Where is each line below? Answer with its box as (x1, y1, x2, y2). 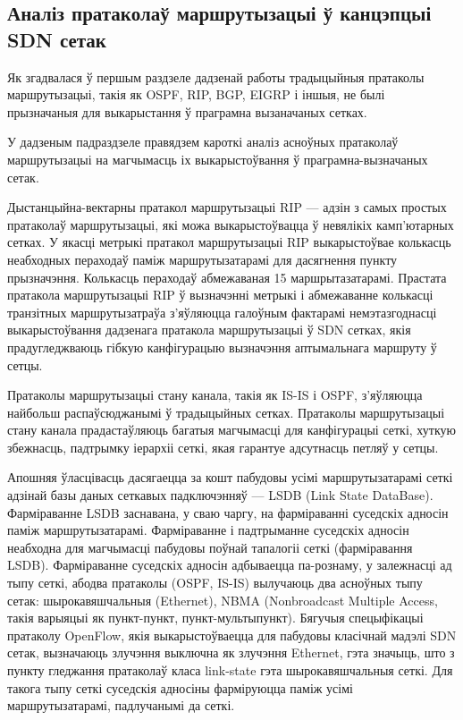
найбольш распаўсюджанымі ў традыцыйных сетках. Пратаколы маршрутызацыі (7, 402, 445, 421)
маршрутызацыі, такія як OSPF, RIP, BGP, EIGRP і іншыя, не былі (7, 85, 385, 104)
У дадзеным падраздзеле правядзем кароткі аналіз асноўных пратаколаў (7, 132, 399, 151)
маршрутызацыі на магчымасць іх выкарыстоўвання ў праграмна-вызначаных (7, 149, 428, 168)
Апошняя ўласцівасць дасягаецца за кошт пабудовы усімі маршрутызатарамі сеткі (7, 468, 453, 487)
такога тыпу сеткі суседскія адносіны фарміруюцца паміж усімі (7, 678, 353, 697)
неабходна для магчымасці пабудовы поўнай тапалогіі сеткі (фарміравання (7, 538, 413, 556)
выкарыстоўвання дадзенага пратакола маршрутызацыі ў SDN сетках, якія (7, 320, 411, 339)
